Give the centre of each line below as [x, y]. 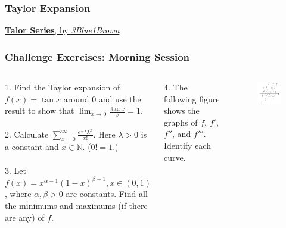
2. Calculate [27, 134]
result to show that [40, 110]
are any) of [25, 217]
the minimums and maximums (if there [76, 205]
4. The [176, 87]
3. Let [15, 170]
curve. [175, 157]
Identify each [187, 145]
